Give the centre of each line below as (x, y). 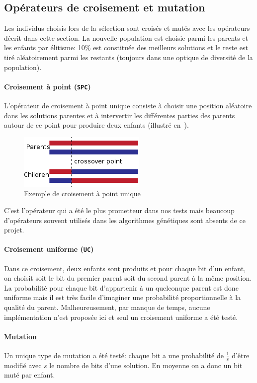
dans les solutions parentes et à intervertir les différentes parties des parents (120, 115)
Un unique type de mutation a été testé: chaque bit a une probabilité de (114, 355)
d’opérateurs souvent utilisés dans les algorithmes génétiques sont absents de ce (125, 220)
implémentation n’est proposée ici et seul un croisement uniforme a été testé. (121, 317)
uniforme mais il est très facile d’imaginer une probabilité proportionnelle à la (123, 297)
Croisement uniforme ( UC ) (49, 249)
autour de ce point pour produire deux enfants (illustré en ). (96, 125)
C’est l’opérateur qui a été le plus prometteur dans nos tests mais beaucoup (119, 210)
